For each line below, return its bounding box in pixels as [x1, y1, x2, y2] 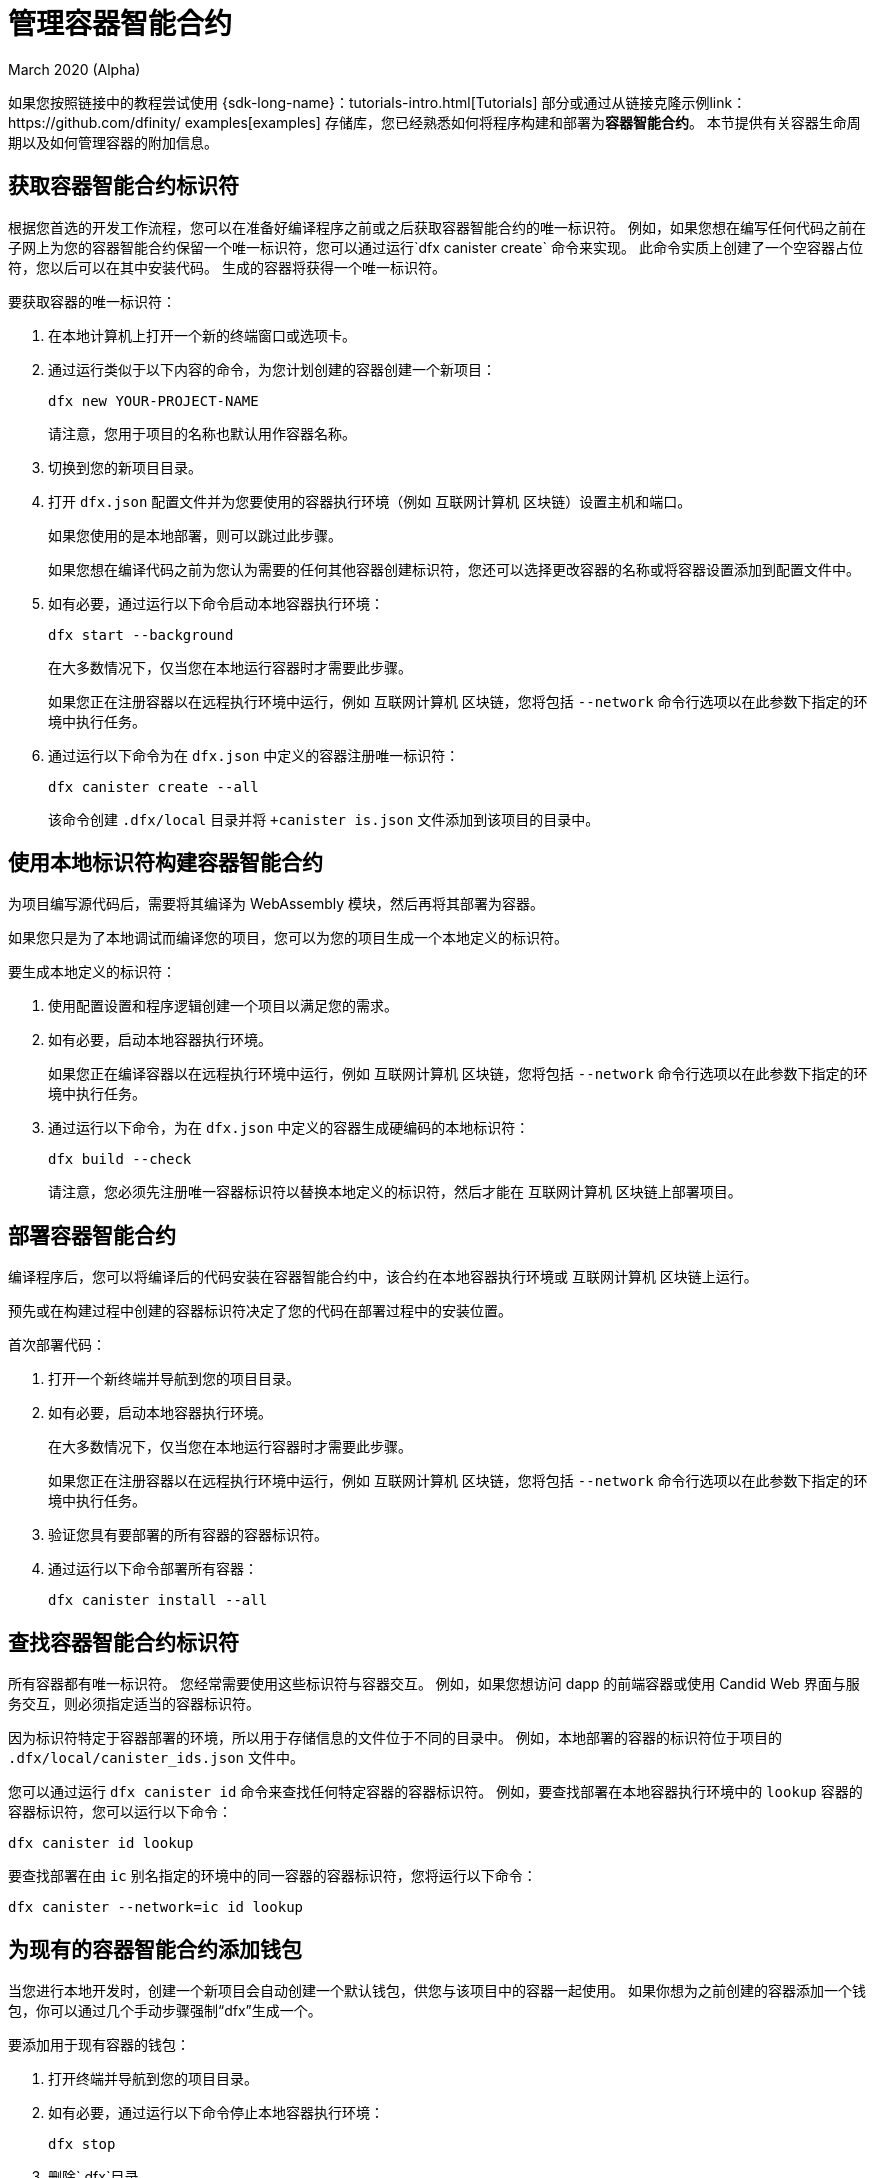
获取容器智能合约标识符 [8, 173, 239, 199]
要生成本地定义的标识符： [8, 963, 176, 981]
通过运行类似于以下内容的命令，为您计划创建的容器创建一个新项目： [48, 360, 496, 378]
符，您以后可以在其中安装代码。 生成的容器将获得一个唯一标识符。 [8, 258, 446, 276]
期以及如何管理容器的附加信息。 [8, 133, 218, 151]
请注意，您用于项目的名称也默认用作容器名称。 [48, 424, 356, 442]
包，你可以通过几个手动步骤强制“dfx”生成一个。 [8, 2001, 322, 2019]
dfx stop [48, 2135, 116, 2152]
